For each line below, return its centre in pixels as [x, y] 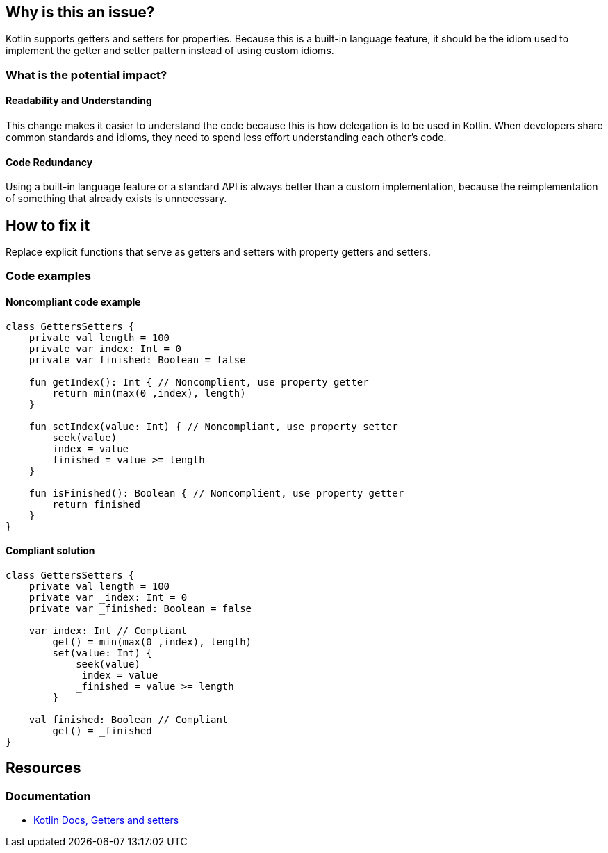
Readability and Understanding [79, 101]
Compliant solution [50, 551]
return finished [96, 504]
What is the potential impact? [87, 75]
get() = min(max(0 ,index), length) [152, 641]
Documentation [48, 796]
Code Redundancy [49, 162]
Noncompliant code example [73, 302]
